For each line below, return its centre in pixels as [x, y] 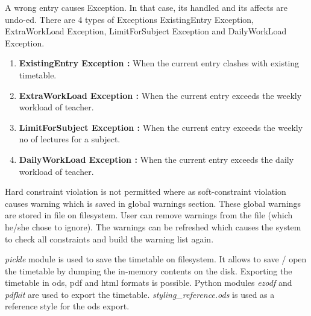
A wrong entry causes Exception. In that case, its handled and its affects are [146, 7]
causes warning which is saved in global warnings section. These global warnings [153, 203]
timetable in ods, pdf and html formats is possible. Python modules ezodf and [149, 283]
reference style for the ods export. [67, 306]
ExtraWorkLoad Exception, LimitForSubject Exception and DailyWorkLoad [146, 31]
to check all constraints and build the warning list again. [109, 239]
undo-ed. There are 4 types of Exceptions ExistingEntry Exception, [129, 19]
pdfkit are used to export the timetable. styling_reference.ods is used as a [140, 294]
